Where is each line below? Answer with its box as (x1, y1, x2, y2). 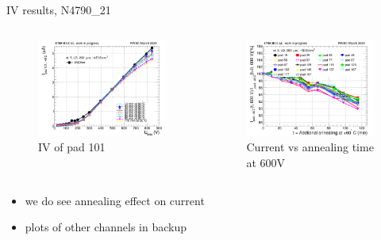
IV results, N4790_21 (6, 2, 111, 17)
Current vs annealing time (246, 139, 374, 155)
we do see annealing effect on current (25, 192, 205, 208)
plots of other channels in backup (25, 219, 187, 235)
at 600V (246, 154, 286, 170)
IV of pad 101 (38, 139, 106, 155)
